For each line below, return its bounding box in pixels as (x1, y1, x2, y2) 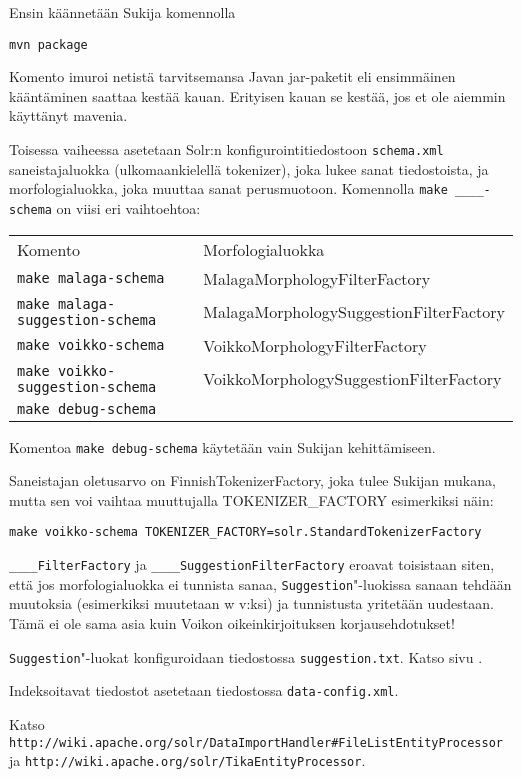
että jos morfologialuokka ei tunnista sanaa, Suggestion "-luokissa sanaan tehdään (9, 573, 512, 594)
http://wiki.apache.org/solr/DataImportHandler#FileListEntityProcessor (9, 735, 503, 750)
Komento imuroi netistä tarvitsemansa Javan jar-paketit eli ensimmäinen (9, 66, 456, 87)
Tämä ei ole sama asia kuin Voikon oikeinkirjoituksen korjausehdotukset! (9, 613, 455, 633)
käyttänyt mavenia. (9, 105, 128, 126)
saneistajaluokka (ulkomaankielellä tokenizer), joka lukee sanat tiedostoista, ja (9, 158, 489, 179)
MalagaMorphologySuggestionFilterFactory (203, 300, 505, 324)
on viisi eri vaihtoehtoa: (56, 197, 201, 218)
